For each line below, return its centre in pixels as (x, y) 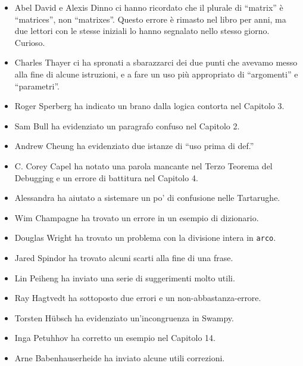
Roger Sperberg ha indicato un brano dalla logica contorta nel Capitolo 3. (149, 106)
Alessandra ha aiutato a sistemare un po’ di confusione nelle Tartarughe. (147, 198)
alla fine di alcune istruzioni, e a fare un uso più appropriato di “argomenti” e (156, 74)
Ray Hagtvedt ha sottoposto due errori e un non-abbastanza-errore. (138, 298)
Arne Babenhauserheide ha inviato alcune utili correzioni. (120, 357)
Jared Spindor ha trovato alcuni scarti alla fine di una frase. (124, 257)
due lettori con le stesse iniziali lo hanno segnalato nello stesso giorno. (142, 31)
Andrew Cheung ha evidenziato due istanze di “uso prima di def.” (134, 146)
